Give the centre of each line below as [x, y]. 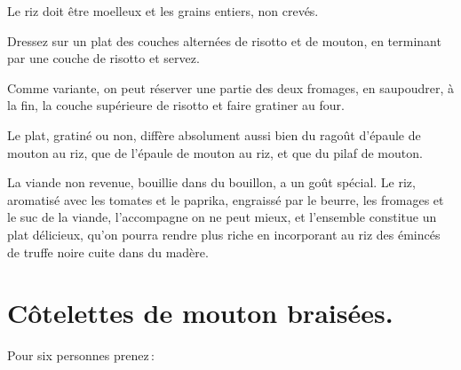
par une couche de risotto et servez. [103, 58]
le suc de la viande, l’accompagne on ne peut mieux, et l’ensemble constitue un [222, 217]
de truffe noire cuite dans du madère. [108, 252]
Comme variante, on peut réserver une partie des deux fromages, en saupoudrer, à [231, 87]
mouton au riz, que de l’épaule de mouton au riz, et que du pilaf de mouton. [215, 152]
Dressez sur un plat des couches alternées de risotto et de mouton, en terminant [224, 40]
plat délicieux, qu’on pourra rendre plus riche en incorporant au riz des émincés [224, 234]
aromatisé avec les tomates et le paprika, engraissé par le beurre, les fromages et [226, 199]
